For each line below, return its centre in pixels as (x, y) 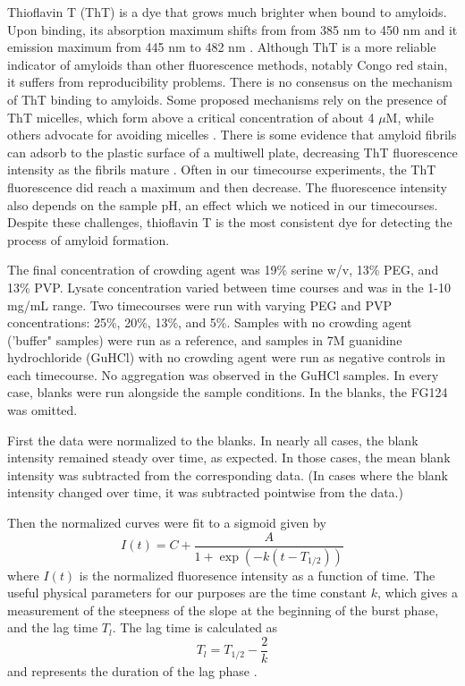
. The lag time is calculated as (195, 627)
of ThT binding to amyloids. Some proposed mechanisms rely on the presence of (227, 99)
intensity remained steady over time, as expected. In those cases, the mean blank (229, 457)
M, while (410, 117)
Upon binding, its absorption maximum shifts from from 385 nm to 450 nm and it (232, 29)
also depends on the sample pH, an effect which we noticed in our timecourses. (223, 204)
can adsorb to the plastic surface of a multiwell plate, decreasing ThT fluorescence (232, 152)
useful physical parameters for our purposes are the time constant (187, 593)
